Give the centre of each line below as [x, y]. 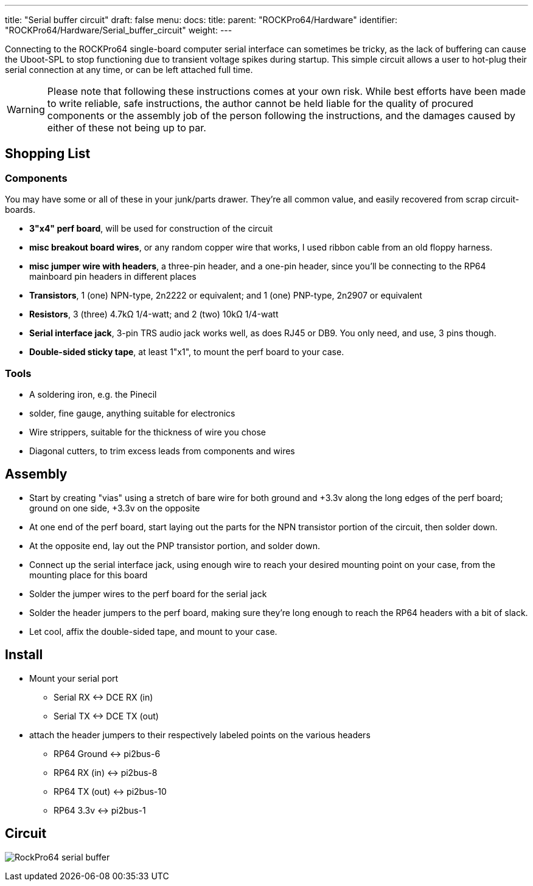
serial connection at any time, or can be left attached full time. [129, 70]
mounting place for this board [89, 575]
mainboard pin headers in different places [113, 277]
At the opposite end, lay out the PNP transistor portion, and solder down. [175, 545]
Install [24, 655]
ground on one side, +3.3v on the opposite [115, 508]
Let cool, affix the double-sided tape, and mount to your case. [153, 631]
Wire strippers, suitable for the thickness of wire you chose [148, 432]
